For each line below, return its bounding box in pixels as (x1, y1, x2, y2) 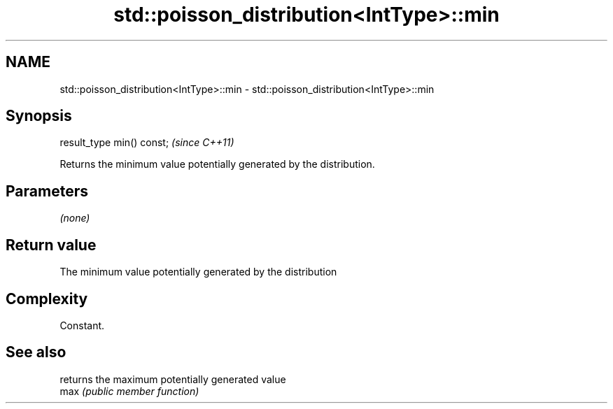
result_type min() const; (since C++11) (59, 136, 234, 149)
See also (6, 343, 66, 361)
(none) (59, 212, 90, 224)
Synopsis (6, 107, 72, 125)
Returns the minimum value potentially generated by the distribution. (59, 158, 375, 171)
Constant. (59, 319, 105, 331)
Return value (6, 236, 97, 254)
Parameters (6, 182, 88, 200)
